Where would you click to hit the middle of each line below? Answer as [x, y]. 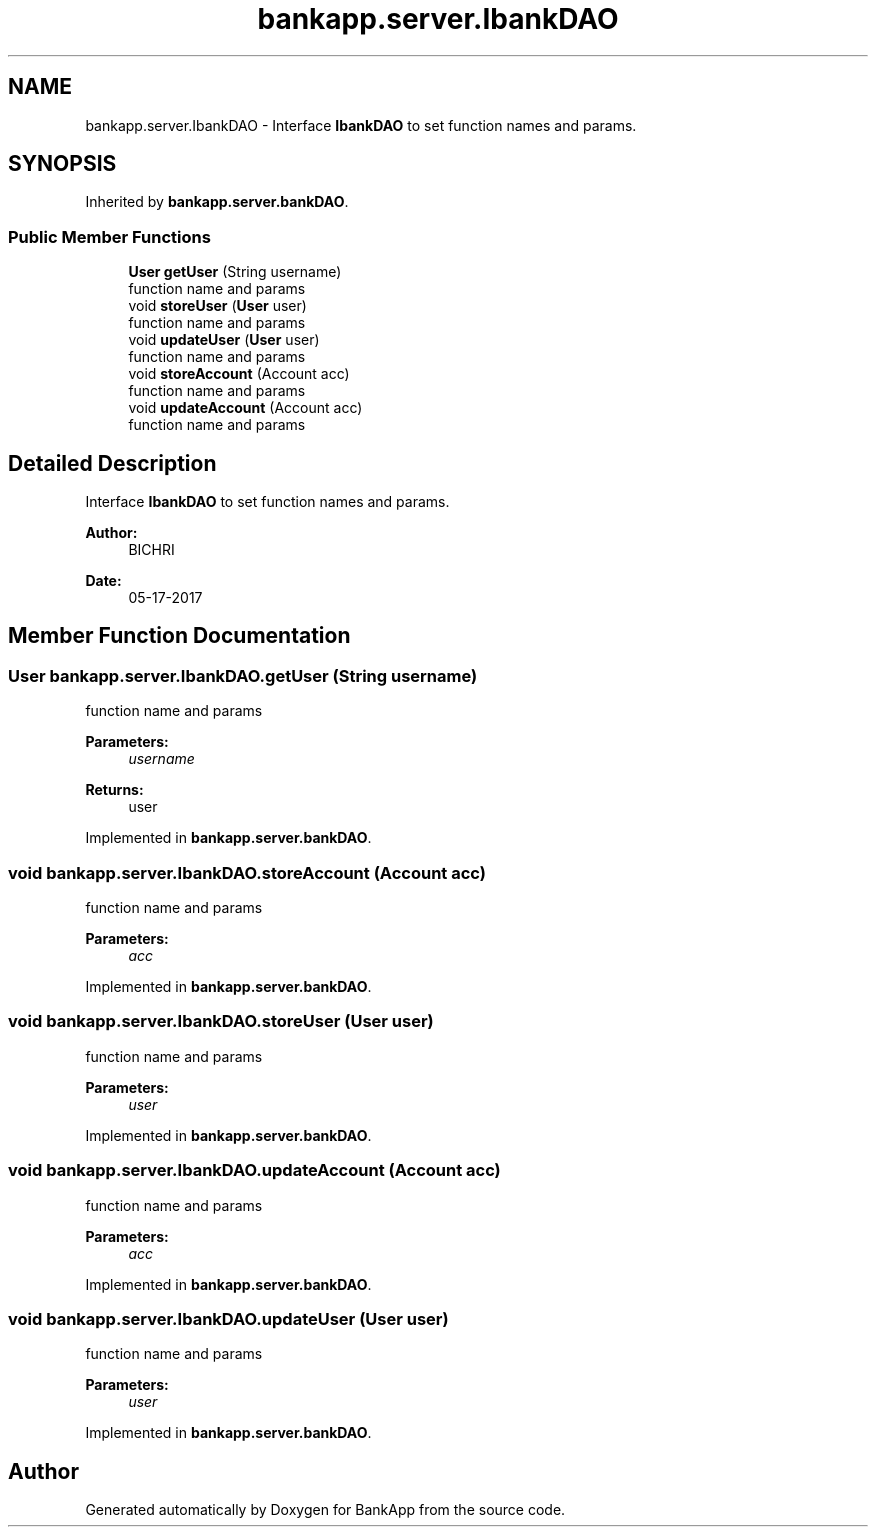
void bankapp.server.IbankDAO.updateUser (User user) [228, 1318]
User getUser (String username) [235, 272]
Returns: [114, 790]
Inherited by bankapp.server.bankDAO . [217, 202]
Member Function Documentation [179, 636]
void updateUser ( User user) [224, 340]
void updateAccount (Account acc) [245, 408]
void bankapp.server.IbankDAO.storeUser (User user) [221, 1021]
